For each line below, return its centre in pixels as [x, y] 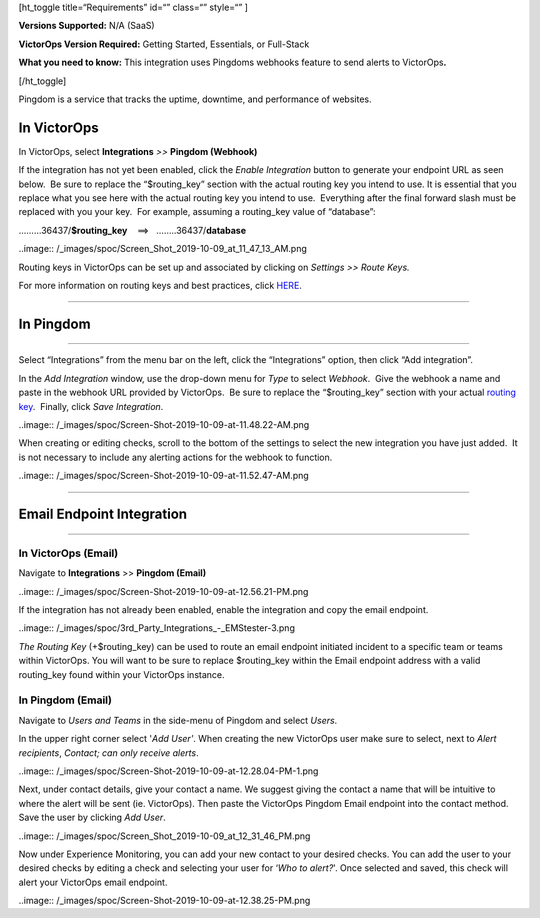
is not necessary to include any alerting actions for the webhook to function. [175, 457]
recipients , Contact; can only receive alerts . [108, 752]
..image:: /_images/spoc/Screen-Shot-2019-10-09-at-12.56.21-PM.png [163, 591]
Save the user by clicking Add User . [92, 817]
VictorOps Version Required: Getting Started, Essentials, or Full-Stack [164, 44]
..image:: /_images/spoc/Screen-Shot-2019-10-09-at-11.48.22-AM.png [164, 424]
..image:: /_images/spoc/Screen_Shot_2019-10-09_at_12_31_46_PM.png [164, 836]
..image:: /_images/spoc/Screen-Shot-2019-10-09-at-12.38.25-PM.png [164, 901]
